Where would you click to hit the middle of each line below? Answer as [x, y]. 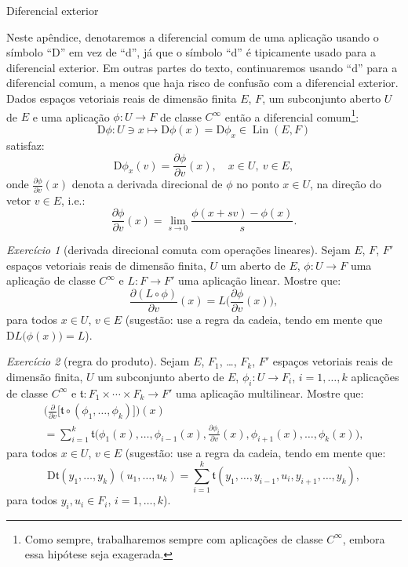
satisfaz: [25, 145]
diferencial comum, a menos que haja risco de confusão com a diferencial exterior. [202, 83]
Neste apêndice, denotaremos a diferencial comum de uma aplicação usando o [193, 36]
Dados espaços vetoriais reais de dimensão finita [122, 98]
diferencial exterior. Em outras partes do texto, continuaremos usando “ [179, 67]
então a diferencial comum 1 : [292, 115]
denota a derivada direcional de [147, 184]
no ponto [258, 184]
